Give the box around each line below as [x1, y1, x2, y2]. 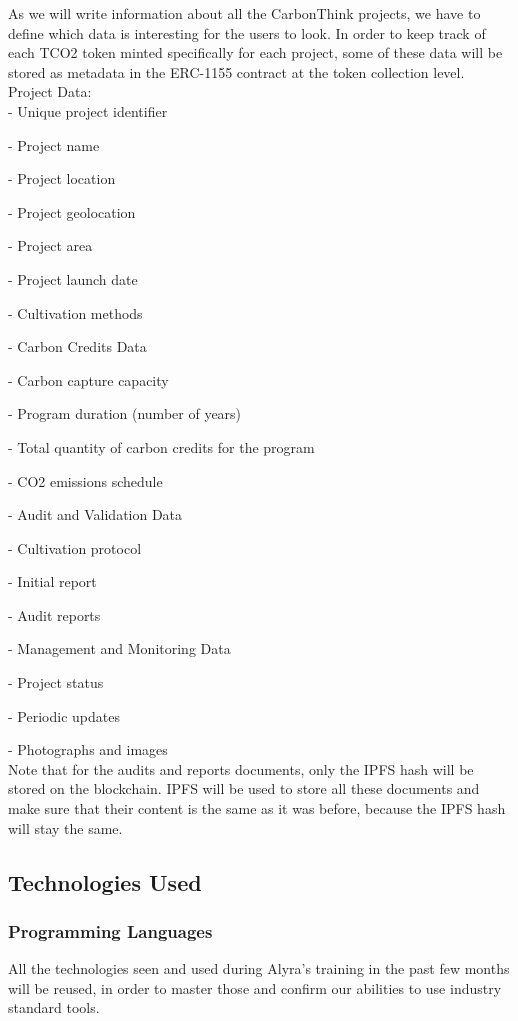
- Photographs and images [8, 739, 168, 760]
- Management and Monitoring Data [8, 638, 231, 659]
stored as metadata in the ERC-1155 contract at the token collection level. [8, 61, 465, 82]
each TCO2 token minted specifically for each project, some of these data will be [8, 42, 503, 63]
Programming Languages [8, 918, 213, 943]
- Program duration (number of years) [8, 403, 242, 424]
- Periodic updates [8, 705, 120, 726]
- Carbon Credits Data [8, 336, 147, 357]
